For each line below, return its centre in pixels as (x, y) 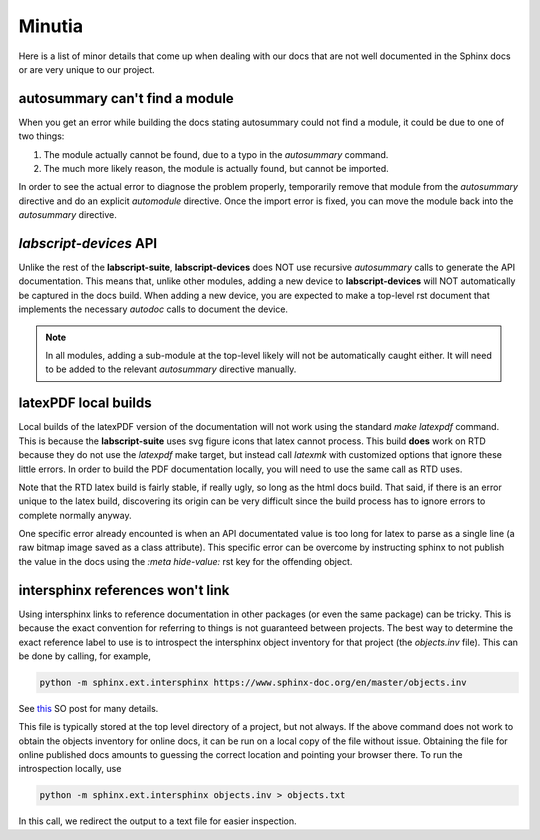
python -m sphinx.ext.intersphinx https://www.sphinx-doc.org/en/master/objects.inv (253, 682)
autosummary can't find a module (126, 98)
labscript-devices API (88, 243)
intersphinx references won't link (124, 590)
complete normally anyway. (75, 515)
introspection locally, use (70, 769)
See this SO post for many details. (88, 708)
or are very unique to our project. (86, 69)
